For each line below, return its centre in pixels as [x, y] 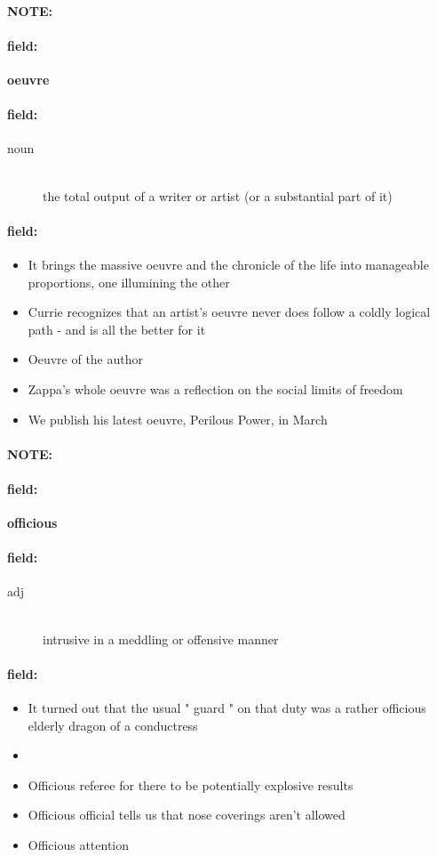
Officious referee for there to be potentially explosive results [191, 784]
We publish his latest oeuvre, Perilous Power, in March [178, 419]
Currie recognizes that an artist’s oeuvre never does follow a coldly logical [229, 312]
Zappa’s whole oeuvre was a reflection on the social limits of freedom [215, 388]
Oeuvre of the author [86, 359]
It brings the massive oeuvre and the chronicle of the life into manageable [228, 264]
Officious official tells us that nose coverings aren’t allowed [187, 815]
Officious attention [79, 845]
